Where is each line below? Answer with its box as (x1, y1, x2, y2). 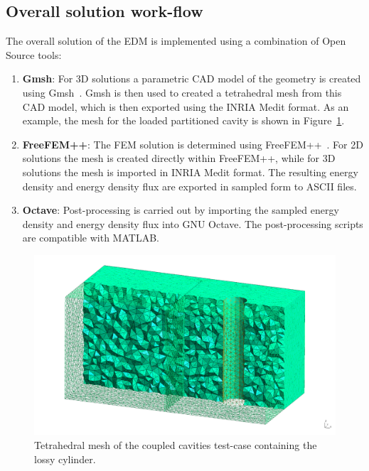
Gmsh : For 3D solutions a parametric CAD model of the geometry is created (22, 71, 361, 86)
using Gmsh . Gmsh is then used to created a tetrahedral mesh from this (22, 85, 342, 99)
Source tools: (6, 47, 62, 62)
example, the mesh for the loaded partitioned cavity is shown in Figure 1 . (22, 113, 345, 128)
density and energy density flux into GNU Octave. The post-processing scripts (22, 216, 363, 231)
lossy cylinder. (34, 451, 96, 466)
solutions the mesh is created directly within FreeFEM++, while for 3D (22, 151, 336, 166)
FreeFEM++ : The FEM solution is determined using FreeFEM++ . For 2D (22, 136, 363, 151)
